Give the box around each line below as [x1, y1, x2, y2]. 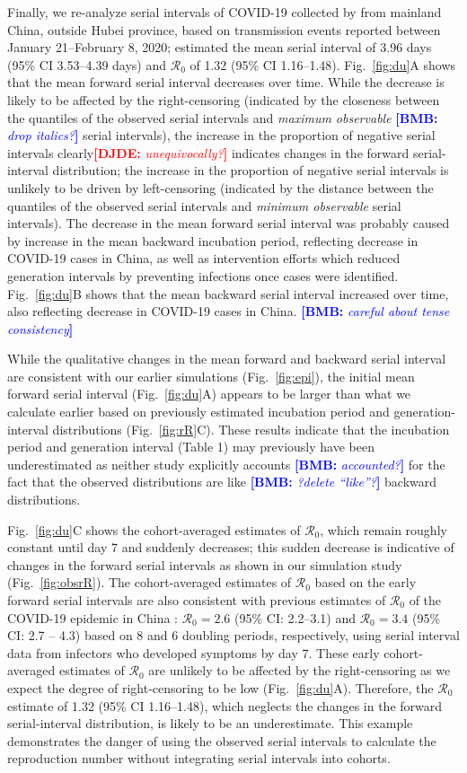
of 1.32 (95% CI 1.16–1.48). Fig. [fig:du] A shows [189, 55, 456, 74]
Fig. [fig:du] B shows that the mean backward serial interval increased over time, [7, 284, 449, 303]
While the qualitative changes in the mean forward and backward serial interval [7, 349, 446, 368]
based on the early [314, 573, 417, 592]
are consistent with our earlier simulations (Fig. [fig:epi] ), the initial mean [7, 366, 415, 385]
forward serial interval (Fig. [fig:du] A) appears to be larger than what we [7, 384, 411, 403]
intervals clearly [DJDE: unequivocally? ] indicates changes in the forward [7, 143, 410, 162]
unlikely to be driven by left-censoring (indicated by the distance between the [7, 178, 434, 197]
